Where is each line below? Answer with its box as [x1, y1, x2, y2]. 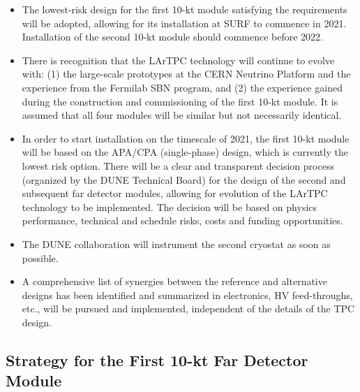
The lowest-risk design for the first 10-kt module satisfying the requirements [22, 2, 347, 16]
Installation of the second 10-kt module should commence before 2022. [22, 29, 323, 44]
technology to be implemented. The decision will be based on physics [22, 199, 317, 214]
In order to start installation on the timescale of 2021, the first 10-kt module [22, 131, 350, 145]
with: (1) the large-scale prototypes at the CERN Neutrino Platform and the [22, 66, 351, 81]
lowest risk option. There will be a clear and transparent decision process [22, 158, 334, 173]
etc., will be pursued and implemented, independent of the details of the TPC [22, 301, 355, 316]
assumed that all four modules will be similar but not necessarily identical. [22, 108, 342, 122]
